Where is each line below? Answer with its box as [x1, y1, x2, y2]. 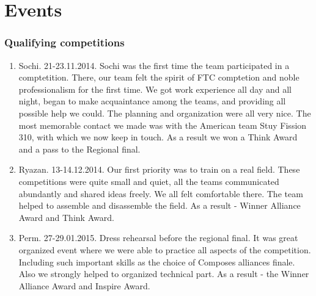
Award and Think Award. [18, 211, 114, 223]
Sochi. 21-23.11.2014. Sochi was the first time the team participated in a [18, 59, 290, 71]
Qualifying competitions [4, 35, 125, 50]
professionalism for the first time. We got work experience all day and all [18, 82, 292, 95]
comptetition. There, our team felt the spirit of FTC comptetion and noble [18, 71, 299, 84]
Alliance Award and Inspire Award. [18, 279, 150, 292]
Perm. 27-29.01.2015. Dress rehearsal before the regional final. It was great [18, 231, 298, 244]
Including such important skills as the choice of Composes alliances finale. [18, 255, 295, 268]
